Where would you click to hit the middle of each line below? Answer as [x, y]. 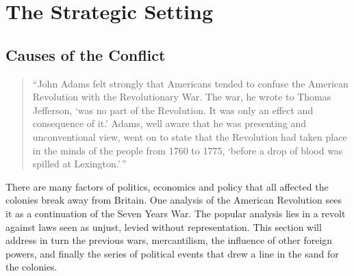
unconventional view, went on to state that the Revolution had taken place [190, 136]
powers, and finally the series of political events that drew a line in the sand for [172, 253]
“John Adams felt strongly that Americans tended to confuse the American [190, 83]
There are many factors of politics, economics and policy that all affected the [167, 186]
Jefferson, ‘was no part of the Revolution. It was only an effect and [173, 110]
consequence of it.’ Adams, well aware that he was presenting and [169, 123]
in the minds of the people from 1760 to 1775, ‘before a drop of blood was [188, 150]
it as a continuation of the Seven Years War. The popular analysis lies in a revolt [176, 213]
